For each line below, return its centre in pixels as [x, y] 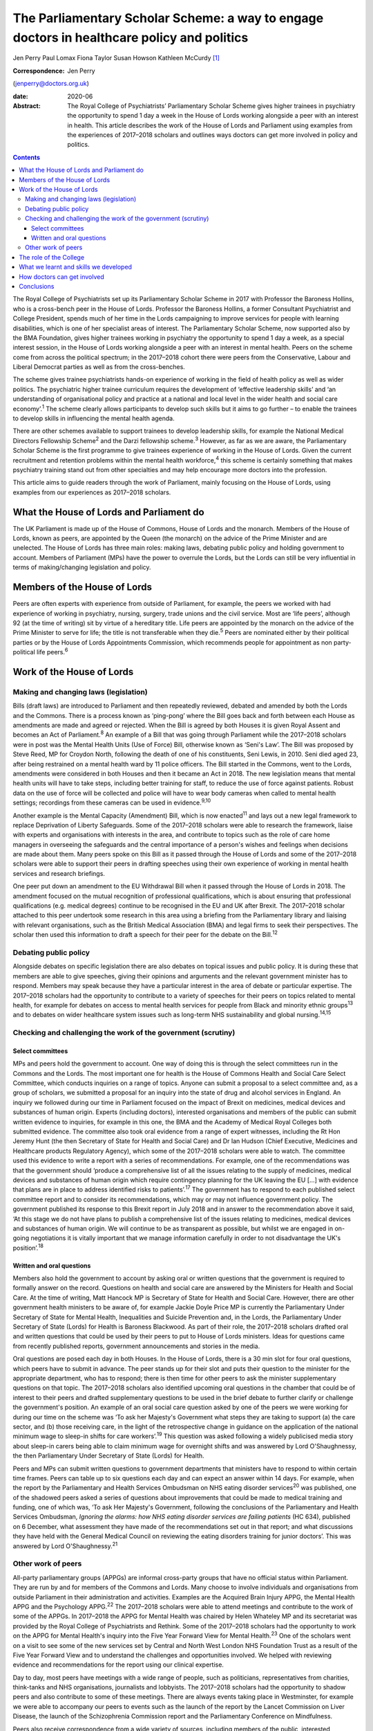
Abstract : [27, 106]
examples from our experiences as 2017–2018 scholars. [92, 492]
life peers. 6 [52, 652]
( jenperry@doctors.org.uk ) [51, 84]
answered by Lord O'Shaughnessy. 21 [65, 1545]
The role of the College [52, 257]
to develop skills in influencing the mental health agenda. [94, 418]
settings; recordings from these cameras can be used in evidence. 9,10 [112, 802]
